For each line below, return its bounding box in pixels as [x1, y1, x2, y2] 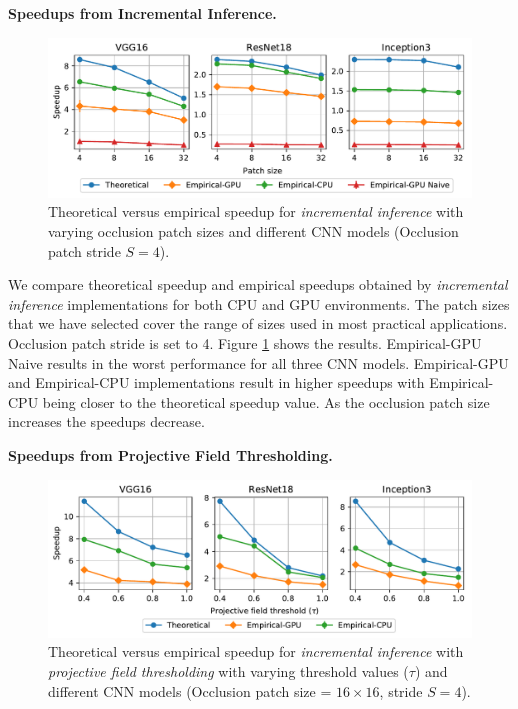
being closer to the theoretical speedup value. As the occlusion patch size [42, 391, 490, 412]
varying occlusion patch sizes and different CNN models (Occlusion [48, 221, 459, 242]
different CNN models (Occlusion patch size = [48, 680, 332, 701]
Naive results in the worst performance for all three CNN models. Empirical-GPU [8, 352, 509, 373]
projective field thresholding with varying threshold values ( [48, 660, 409, 681]
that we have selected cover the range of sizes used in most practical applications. [8, 313, 508, 334]
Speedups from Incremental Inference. [8, 3, 277, 23]
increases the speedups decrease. [8, 411, 205, 432]
